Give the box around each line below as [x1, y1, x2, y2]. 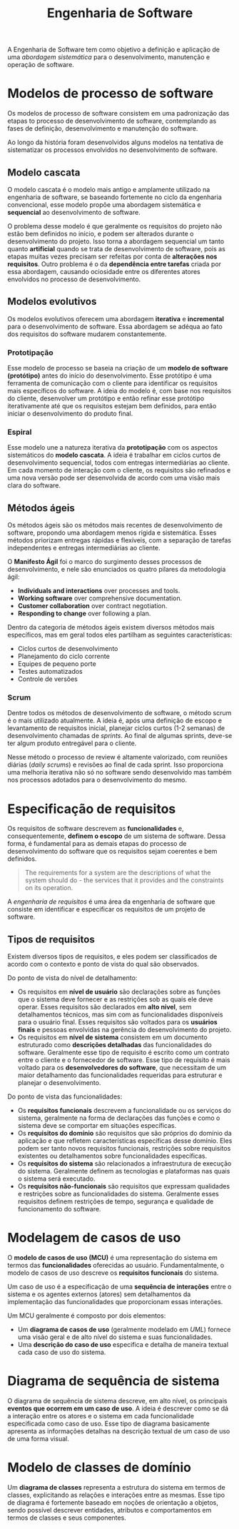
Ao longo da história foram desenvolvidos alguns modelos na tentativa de [7, 138, 223, 147]
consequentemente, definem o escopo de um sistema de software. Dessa [7, 832, 226, 840]
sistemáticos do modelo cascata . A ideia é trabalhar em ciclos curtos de [7, 451, 221, 460]
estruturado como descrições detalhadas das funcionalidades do [17, 1041, 213, 1049]
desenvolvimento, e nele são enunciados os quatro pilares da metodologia [7, 565, 226, 574]
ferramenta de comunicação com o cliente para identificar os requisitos [7, 379, 218, 388]
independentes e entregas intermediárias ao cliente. [7, 544, 161, 552]
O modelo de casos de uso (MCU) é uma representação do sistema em [7, 1253, 218, 1262]
